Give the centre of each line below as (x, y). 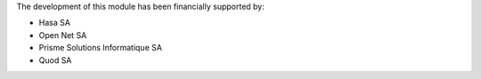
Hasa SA (55, 23)
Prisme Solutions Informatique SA (100, 48)
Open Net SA (63, 35)
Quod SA (55, 60)
